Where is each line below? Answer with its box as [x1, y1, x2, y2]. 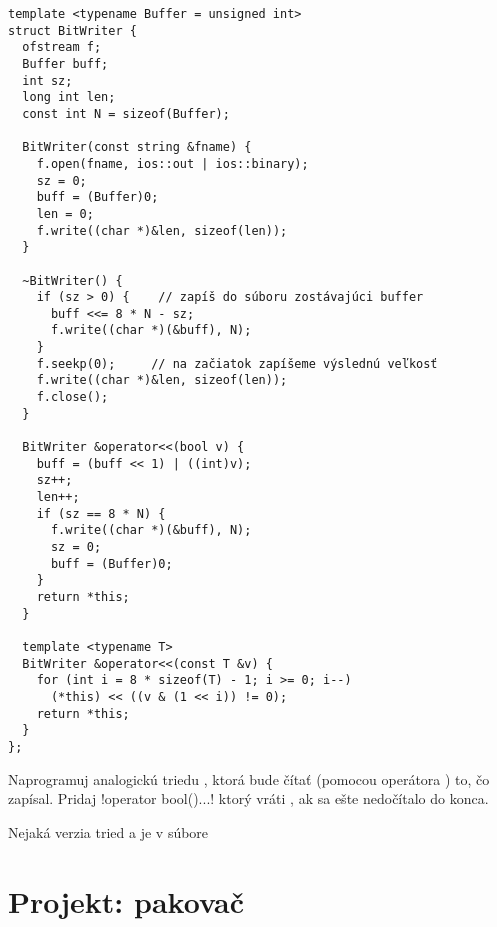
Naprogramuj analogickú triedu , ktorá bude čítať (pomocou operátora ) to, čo [8, 768, 490, 789]
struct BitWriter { [8, 23, 137, 38]
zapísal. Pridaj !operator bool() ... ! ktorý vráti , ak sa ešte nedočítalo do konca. [8, 788, 489, 809]
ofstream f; [22, 40, 102, 55]
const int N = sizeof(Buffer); [22, 106, 230, 121]
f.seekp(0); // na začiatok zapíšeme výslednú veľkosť [36, 356, 438, 371]
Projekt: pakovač [8, 880, 245, 921]
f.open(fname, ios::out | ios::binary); [36, 156, 309, 171]
